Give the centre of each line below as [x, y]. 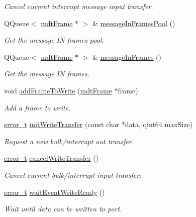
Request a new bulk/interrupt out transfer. [69, 141]
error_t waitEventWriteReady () [55, 192]
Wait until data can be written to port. [63, 209]
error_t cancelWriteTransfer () [52, 158]
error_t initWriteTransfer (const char [62, 124]
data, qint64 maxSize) [159, 124]
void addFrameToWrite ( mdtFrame [58, 90]
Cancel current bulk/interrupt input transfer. [73, 175]
